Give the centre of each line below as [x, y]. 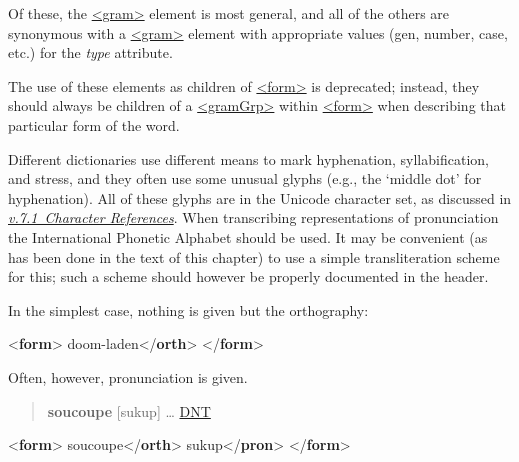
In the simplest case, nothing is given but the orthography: [188, 309]
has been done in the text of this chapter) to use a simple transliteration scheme [254, 256]
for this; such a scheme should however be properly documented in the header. [248, 276]
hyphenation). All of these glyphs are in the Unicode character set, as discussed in [260, 197]
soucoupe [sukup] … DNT [129, 410]
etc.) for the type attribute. [90, 52]
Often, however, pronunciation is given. [128, 376]
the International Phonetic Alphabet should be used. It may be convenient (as [248, 236]
